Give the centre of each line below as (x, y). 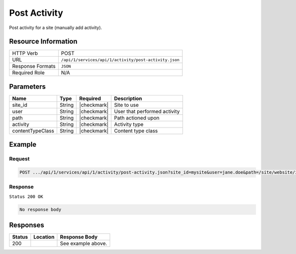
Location (44, 237)
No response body (40, 209)
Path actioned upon (137, 118)
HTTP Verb (25, 53)
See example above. (84, 244)
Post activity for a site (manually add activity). (55, 28)
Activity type (129, 124)
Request (19, 159)
